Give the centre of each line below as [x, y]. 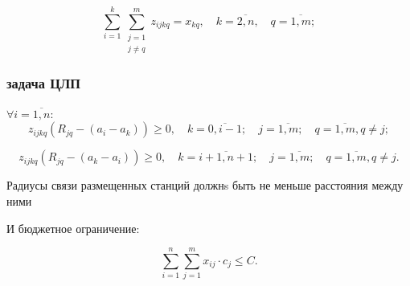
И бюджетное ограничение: [73, 228]
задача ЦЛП [43, 83]
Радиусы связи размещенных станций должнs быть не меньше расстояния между [205, 185]
